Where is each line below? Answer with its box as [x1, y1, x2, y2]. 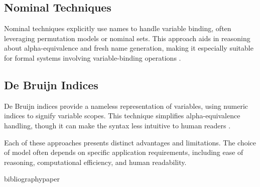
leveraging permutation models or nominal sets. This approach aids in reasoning [4, 33, 250, 43]
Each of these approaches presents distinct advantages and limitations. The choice [4, 137, 256, 147]
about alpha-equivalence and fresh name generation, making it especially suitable [4, 43, 253, 53]
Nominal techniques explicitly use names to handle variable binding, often [4, 23, 231, 34]
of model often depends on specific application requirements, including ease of [4, 147, 243, 157]
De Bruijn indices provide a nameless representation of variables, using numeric [4, 100, 248, 111]
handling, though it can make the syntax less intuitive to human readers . [4, 120, 231, 130]
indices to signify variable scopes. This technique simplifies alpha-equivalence [4, 110, 240, 121]
